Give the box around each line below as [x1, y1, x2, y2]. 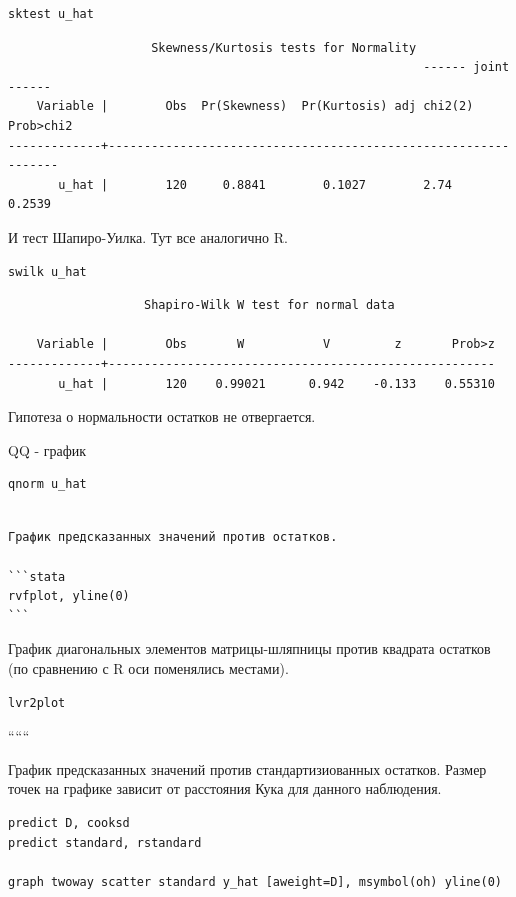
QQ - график [8, 439, 87, 460]
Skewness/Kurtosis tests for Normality [151, 40, 417, 55]
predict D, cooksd [8, 816, 130, 830]
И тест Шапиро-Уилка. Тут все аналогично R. [8, 226, 288, 247]
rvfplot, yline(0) [8, 589, 130, 604]
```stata [8, 569, 66, 584]
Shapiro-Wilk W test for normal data [144, 298, 395, 313]
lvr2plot [8, 695, 66, 710]
